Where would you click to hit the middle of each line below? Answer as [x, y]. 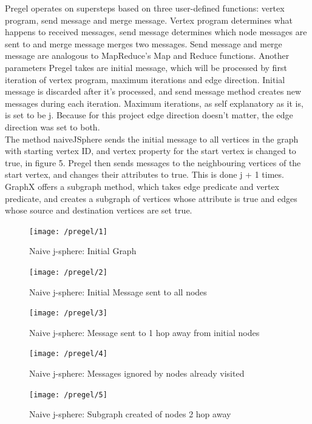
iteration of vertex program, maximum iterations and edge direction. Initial [145, 79]
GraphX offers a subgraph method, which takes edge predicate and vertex [142, 186]
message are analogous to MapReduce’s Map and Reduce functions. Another [147, 56]
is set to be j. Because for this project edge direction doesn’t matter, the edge [149, 115]
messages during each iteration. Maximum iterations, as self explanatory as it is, [154, 103]
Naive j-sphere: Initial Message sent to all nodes [118, 291]
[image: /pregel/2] [68, 272]
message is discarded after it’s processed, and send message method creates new [153, 91]
